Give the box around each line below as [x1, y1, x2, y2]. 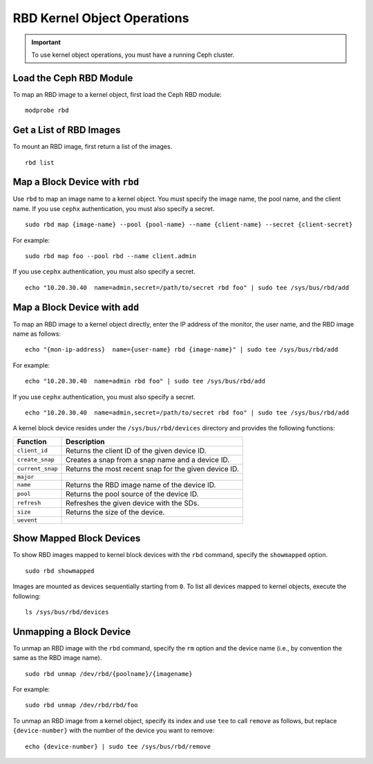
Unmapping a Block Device [12, 626, 131, 637]
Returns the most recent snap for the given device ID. [66, 464, 240, 473]
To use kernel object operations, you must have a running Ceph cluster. [31, 51, 235, 59]
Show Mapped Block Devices [12, 533, 141, 545]
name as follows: [12, 329, 61, 338]
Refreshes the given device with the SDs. [66, 498, 200, 508]
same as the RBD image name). [12, 654, 102, 662]
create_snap [17, 456, 55, 464]
